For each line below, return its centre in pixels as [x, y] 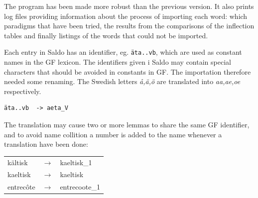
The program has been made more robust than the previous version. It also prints [129, 6]
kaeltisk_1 [76, 162]
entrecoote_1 [80, 187]
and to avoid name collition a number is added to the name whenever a [113, 134]
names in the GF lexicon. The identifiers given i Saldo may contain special [118, 62]
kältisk [18, 162]
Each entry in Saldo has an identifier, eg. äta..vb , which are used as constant [123, 52]
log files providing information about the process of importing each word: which [126, 16]
